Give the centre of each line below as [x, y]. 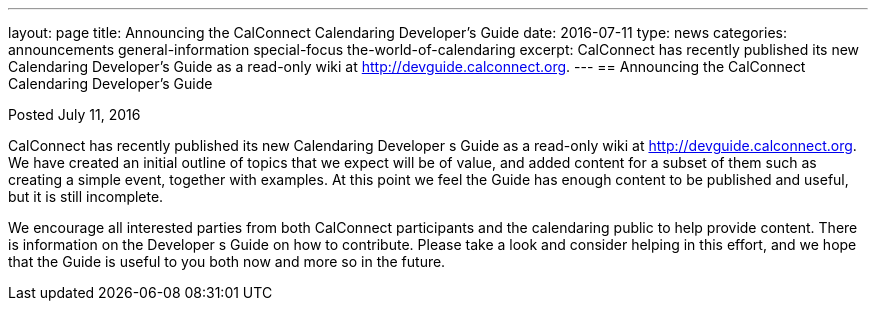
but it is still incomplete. [86, 196]
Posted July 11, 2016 [74, 114]
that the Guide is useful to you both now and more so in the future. [227, 261]
